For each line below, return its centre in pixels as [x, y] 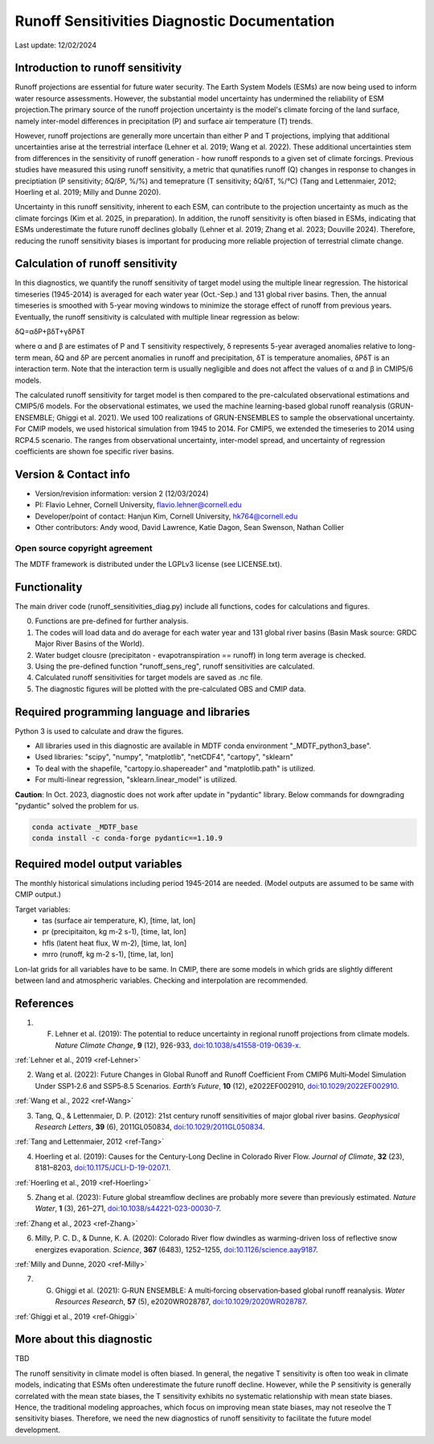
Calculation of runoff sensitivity [96, 264]
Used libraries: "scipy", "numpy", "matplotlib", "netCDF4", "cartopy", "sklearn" [164, 757]
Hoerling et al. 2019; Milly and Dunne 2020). [88, 192]
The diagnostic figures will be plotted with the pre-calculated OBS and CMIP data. [170, 689]
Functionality [49, 587]
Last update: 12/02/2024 [55, 45]
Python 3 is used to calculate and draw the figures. [99, 731]
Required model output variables [98, 864]
